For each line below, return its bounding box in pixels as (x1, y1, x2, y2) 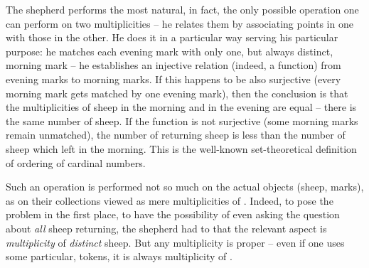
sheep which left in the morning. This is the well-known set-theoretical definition (6, 141, 357, 156)
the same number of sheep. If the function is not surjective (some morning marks (6, 113, 358, 128)
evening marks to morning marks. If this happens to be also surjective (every (6, 71, 341, 86)
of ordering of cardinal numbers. (6, 155, 146, 170)
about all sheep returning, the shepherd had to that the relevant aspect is (6, 220, 327, 235)
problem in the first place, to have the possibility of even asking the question (6, 207, 340, 222)
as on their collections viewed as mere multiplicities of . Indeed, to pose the (6, 193, 333, 208)
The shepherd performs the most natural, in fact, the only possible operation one (6, 2, 359, 16)
